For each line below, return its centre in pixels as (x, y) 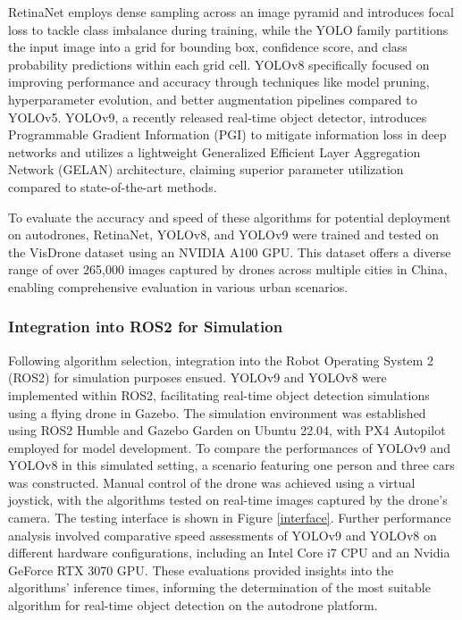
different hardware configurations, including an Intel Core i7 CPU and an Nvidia (229, 553)
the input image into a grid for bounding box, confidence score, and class (208, 47)
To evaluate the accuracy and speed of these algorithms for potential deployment (230, 217)
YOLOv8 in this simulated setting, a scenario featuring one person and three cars (231, 465)
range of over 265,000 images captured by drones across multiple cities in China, (228, 269)
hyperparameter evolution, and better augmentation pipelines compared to (213, 99)
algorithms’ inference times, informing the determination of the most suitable (219, 587)
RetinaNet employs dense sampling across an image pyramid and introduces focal (231, 12)
